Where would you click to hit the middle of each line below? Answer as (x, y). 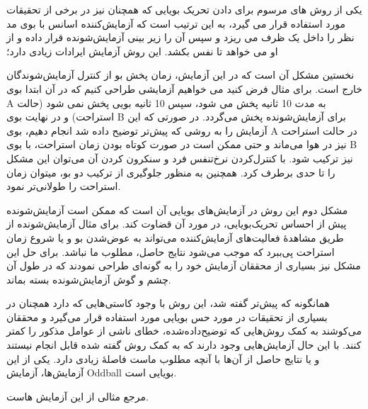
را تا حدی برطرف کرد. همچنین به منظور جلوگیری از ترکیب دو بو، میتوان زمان (171, 172)
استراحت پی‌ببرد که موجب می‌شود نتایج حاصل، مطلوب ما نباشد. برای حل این (171, 251)
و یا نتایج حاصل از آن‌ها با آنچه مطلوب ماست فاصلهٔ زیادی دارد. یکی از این (163, 358)
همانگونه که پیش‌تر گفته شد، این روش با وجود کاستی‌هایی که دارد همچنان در (168, 303)
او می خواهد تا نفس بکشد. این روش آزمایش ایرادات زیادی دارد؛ (142, 51)
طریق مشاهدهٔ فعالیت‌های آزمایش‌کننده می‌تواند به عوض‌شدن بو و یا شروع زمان (175, 237)
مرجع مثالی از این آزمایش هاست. (77, 396)
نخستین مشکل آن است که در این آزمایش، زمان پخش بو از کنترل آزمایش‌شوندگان (180, 75)
